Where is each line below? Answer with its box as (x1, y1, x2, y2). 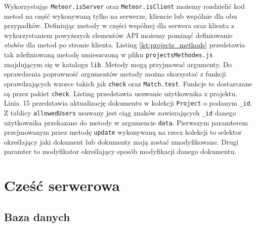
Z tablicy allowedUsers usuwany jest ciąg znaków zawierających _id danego (4, 107, 236, 117)
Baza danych (4, 209, 70, 224)
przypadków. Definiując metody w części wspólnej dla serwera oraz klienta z (4, 20, 235, 31)
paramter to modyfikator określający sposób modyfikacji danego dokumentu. (4, 146, 236, 156)
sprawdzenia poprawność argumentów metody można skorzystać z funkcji (4, 69, 226, 79)
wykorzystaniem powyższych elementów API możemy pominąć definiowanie (4, 30, 233, 40)
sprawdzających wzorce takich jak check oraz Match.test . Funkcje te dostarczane (4, 78, 253, 88)
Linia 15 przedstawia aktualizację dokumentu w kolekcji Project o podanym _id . (4, 98, 253, 108)
